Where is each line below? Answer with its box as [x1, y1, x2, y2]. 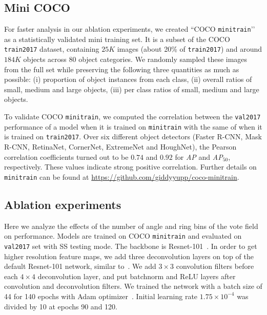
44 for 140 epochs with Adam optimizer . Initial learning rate [4, 290, 198, 301]
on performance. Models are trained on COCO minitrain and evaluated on [4, 230, 242, 241]
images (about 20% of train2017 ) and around [117, 44, 262, 54]
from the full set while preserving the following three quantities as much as [4, 64, 239, 74]
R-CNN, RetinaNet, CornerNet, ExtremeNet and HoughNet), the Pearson [4, 141, 237, 152]
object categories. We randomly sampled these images [78, 54, 248, 65]
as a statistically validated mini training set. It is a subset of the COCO [4, 33, 230, 44]
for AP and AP [175, 151, 223, 162]
